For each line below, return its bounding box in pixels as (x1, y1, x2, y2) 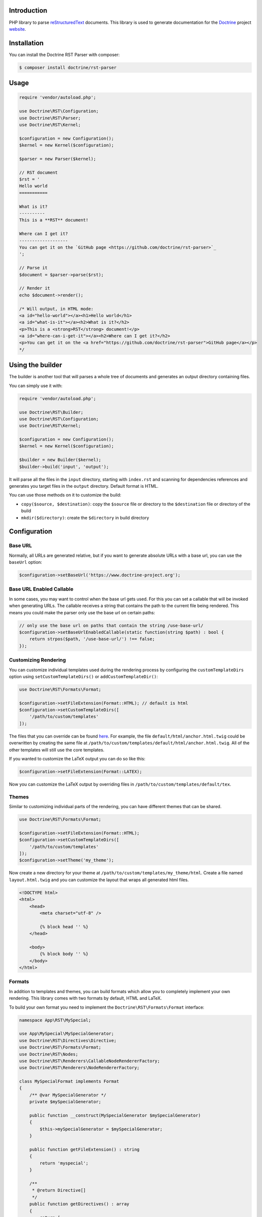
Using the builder (9, 361, 63, 369)
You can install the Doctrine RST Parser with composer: (9, 52, 120, 57)
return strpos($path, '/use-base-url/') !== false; (29, 636, 155, 642)
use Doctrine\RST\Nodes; (19, 1051, 79, 1057)
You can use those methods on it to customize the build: (9, 492, 121, 498)
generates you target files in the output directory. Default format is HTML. (9, 483, 159, 489)
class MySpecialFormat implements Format (19, 1079, 119, 1084)
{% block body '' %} (39, 951, 89, 957)
